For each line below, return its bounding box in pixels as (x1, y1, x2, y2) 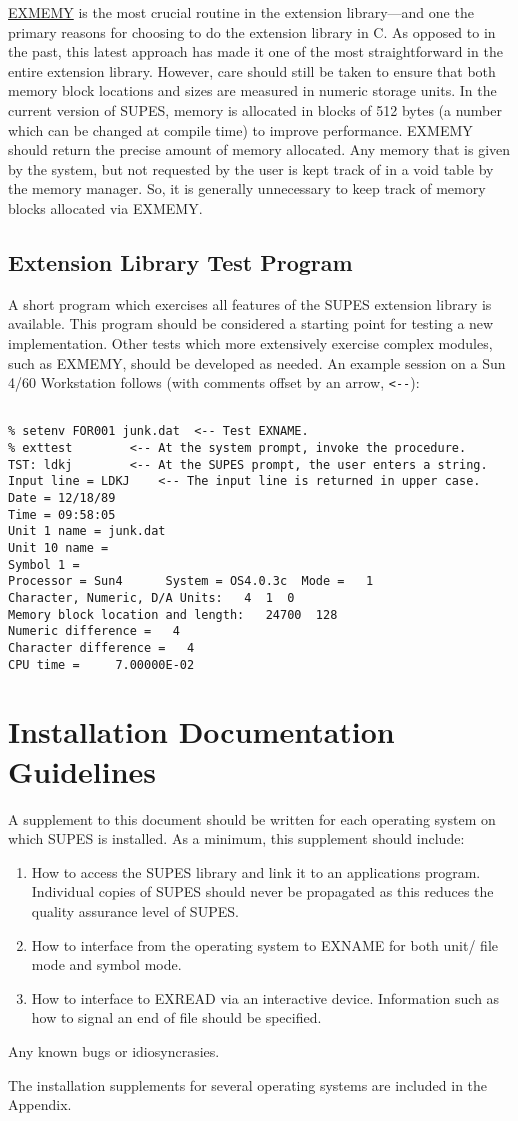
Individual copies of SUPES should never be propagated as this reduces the (31, 881, 494, 902)
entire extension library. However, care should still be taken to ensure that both (8, 60, 496, 81)
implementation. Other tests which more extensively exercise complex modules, (8, 332, 493, 353)
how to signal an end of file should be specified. (31, 1007, 322, 1028)
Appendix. (8, 1094, 72, 1115)
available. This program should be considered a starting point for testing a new (8, 313, 494, 334)
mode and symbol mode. (31, 954, 182, 975)
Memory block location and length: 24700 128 (8, 607, 338, 622)
